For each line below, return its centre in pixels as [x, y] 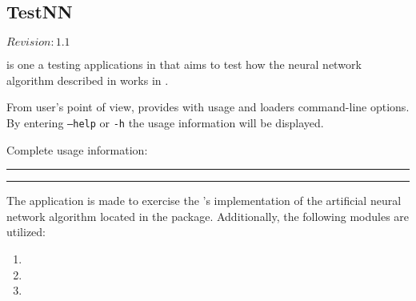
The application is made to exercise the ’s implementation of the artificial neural [204, 201]
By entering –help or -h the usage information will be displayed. [165, 122]
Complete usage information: [77, 149]
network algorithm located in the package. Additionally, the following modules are [208, 216]
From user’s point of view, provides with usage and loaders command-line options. [208, 107]
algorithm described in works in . [88, 80]
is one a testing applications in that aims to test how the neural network [184, 64]
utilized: [26, 232]
